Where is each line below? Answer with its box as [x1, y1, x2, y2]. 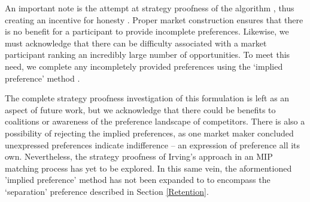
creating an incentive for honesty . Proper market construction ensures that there [5, 13, 303, 26]
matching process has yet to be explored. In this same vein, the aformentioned [5, 161, 292, 174]
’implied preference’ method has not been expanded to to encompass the [5, 173, 271, 186]
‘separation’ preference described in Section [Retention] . [5, 185, 209, 197]
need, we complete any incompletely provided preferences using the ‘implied [5, 60, 283, 72]
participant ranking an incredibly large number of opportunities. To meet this [5, 48, 290, 61]
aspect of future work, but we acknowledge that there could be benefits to [5, 103, 276, 116]
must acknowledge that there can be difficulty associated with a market [5, 36, 267, 49]
